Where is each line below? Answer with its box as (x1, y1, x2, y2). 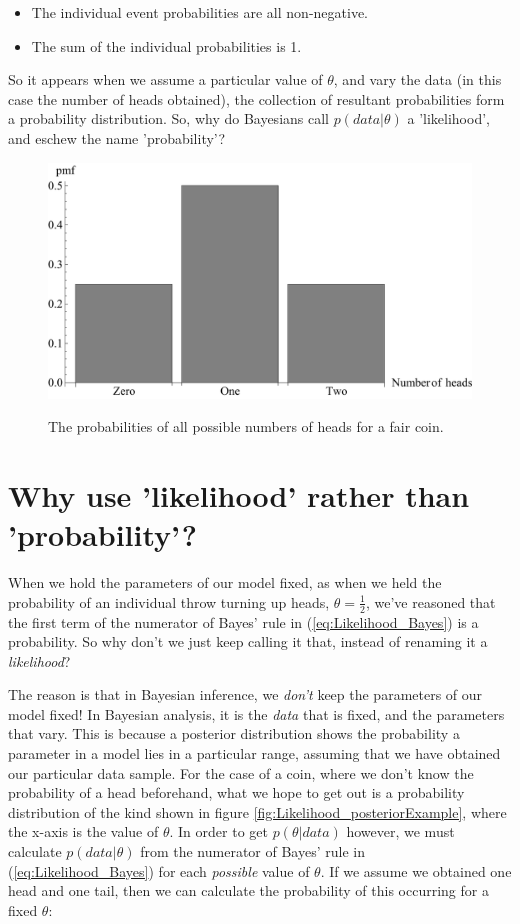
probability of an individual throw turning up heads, (8, 591, 330, 612)
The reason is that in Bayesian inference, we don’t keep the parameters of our (8, 684, 483, 705)
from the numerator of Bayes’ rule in (140, 841, 365, 862)
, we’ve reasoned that (365, 591, 496, 612)
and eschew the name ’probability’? (8, 127, 226, 148)
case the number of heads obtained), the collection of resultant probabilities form (8, 88, 505, 109)
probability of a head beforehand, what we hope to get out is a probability (8, 782, 465, 803)
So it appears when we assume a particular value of (8, 69, 323, 90)
